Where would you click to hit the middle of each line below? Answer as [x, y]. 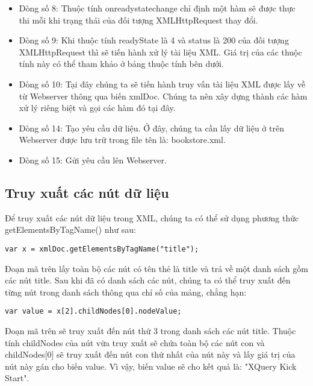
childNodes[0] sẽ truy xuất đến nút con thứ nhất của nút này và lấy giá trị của [150, 354]
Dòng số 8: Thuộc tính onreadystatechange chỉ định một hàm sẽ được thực [157, 8]
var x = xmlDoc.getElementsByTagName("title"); [102, 249]
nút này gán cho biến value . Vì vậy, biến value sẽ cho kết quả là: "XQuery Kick [151, 366]
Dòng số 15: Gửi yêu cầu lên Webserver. [93, 160]
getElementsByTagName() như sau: [70, 229]
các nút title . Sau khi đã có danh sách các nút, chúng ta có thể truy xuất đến [148, 280]
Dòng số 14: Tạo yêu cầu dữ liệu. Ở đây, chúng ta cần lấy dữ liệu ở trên [151, 128]
